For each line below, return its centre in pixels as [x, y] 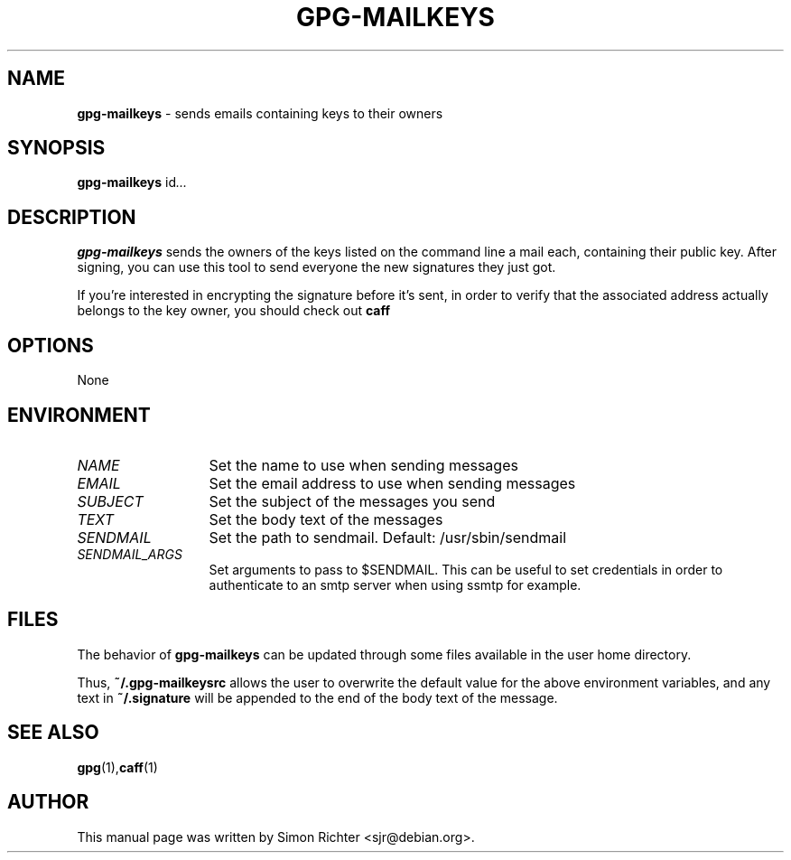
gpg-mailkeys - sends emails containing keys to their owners [260, 113]
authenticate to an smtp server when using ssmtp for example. [395, 584]
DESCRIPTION [72, 217]
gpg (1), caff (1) [117, 767]
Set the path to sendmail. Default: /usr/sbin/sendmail [388, 537]
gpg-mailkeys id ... [132, 182]
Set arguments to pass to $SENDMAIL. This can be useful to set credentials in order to [466, 569]
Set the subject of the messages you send [352, 501]
